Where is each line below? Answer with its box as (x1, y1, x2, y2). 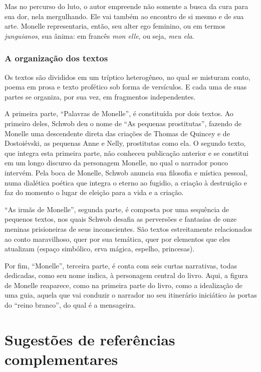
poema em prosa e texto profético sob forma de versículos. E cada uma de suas (5, 81, 247, 92)
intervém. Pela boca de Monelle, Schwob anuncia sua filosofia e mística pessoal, (5, 167, 248, 177)
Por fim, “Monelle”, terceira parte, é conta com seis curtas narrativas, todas (5, 260, 237, 270)
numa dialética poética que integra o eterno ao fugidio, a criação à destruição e (5, 177, 247, 188)
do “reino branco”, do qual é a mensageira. (5, 300, 136, 310)
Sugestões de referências (5, 329, 175, 349)
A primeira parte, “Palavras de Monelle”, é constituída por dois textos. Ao (5, 108, 233, 119)
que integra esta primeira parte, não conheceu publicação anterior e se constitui (5, 147, 248, 158)
